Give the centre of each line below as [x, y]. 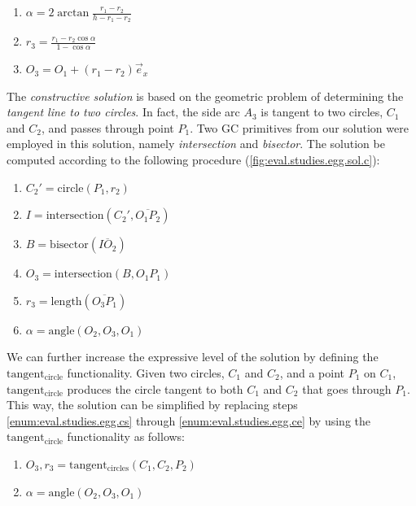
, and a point [312, 373]
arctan [73, 13]
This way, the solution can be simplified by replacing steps [152, 405]
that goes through [347, 388]
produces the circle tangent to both [155, 388]
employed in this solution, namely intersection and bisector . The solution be [196, 144]
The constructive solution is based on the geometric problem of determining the [205, 96]
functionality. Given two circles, [146, 373]
